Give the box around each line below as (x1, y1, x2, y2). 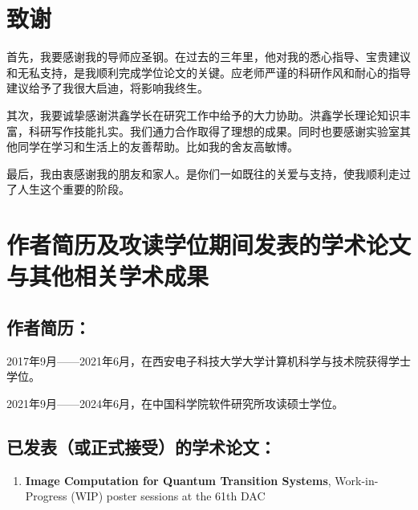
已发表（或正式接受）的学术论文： (6, 434, 276, 459)
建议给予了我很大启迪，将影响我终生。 (6, 80, 209, 96)
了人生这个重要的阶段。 (6, 181, 130, 198)
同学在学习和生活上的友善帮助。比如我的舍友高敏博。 (17, 138, 298, 155)
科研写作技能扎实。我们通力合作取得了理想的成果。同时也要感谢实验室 (28, 122, 400, 139)
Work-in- (335, 471, 379, 488)
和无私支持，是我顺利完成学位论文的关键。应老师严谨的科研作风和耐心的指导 (6, 63, 411, 80)
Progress (25, 488, 67, 504)
